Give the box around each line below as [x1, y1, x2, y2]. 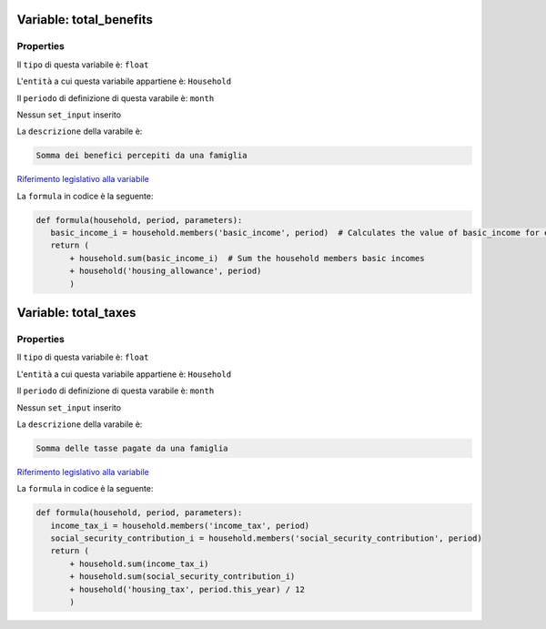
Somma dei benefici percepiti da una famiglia [35, 150, 248, 161]
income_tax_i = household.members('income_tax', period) [50, 520, 310, 531]
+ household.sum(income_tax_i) [69, 558, 209, 569]
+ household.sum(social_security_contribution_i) [69, 572, 296, 582]
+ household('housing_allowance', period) [69, 266, 262, 277]
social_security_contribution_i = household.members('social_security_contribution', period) [50, 533, 482, 543]
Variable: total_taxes [16, 305, 136, 320]
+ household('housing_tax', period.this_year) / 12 [69, 583, 305, 594]
